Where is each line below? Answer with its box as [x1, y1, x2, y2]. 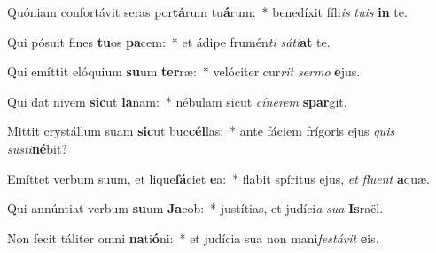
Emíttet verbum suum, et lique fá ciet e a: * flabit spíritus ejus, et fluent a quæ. [7, 169, 430, 187]
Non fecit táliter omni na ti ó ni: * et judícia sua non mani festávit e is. [7, 228, 379, 247]
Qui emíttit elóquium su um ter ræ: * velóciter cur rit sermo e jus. [7, 62, 361, 81]
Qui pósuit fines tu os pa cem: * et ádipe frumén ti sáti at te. [7, 32, 331, 51]
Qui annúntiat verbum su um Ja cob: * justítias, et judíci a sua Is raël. [7, 199, 384, 217]
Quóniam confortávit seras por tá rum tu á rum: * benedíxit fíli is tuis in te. [7, 3, 408, 20]
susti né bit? [7, 138, 67, 157]
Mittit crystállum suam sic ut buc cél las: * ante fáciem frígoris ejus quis [7, 122, 395, 140]
